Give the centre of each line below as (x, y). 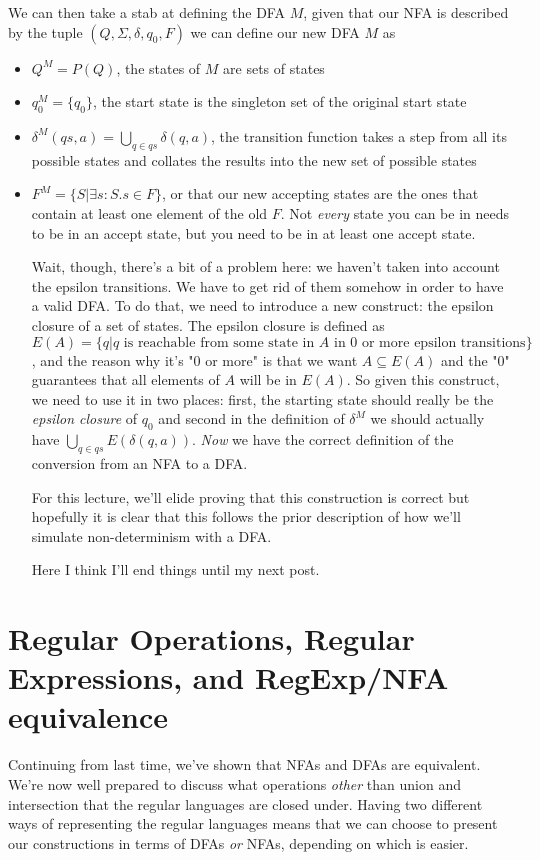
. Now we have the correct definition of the (323, 439)
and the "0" (475, 359)
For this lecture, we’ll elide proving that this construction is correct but (250, 496)
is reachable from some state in (219, 342)
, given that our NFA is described (406, 12)
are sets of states (274, 67)
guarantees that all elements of (125, 379)
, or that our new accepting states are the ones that (320, 193)
